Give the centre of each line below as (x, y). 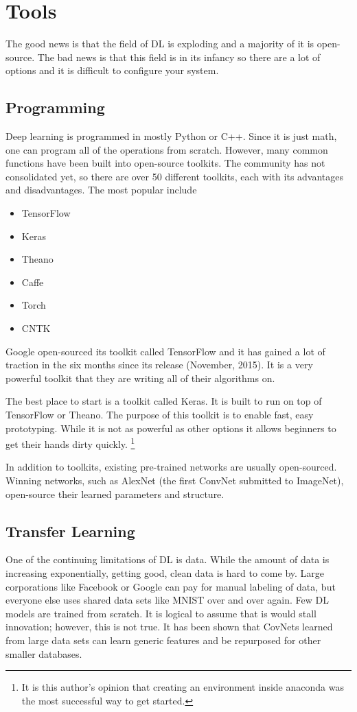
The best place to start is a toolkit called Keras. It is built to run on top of (164, 401)
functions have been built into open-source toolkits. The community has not (165, 163)
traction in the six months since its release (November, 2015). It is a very (159, 365)
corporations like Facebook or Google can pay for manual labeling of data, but (171, 586)
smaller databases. (44, 653)
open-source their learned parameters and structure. (115, 494)
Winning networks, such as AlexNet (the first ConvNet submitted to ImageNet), (175, 480)
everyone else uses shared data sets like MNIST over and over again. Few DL (167, 600)
